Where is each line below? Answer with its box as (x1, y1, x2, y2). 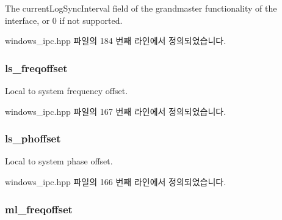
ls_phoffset (5, 131, 61, 146)
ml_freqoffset (5, 201, 73, 216)
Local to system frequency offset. (5, 84, 128, 97)
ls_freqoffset (5, 60, 68, 75)
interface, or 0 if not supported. (5, 13, 123, 26)
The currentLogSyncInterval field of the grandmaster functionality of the (5, 2, 277, 14)
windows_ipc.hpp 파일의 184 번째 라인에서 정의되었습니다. (5, 34, 226, 47)
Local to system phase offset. (5, 155, 113, 167)
